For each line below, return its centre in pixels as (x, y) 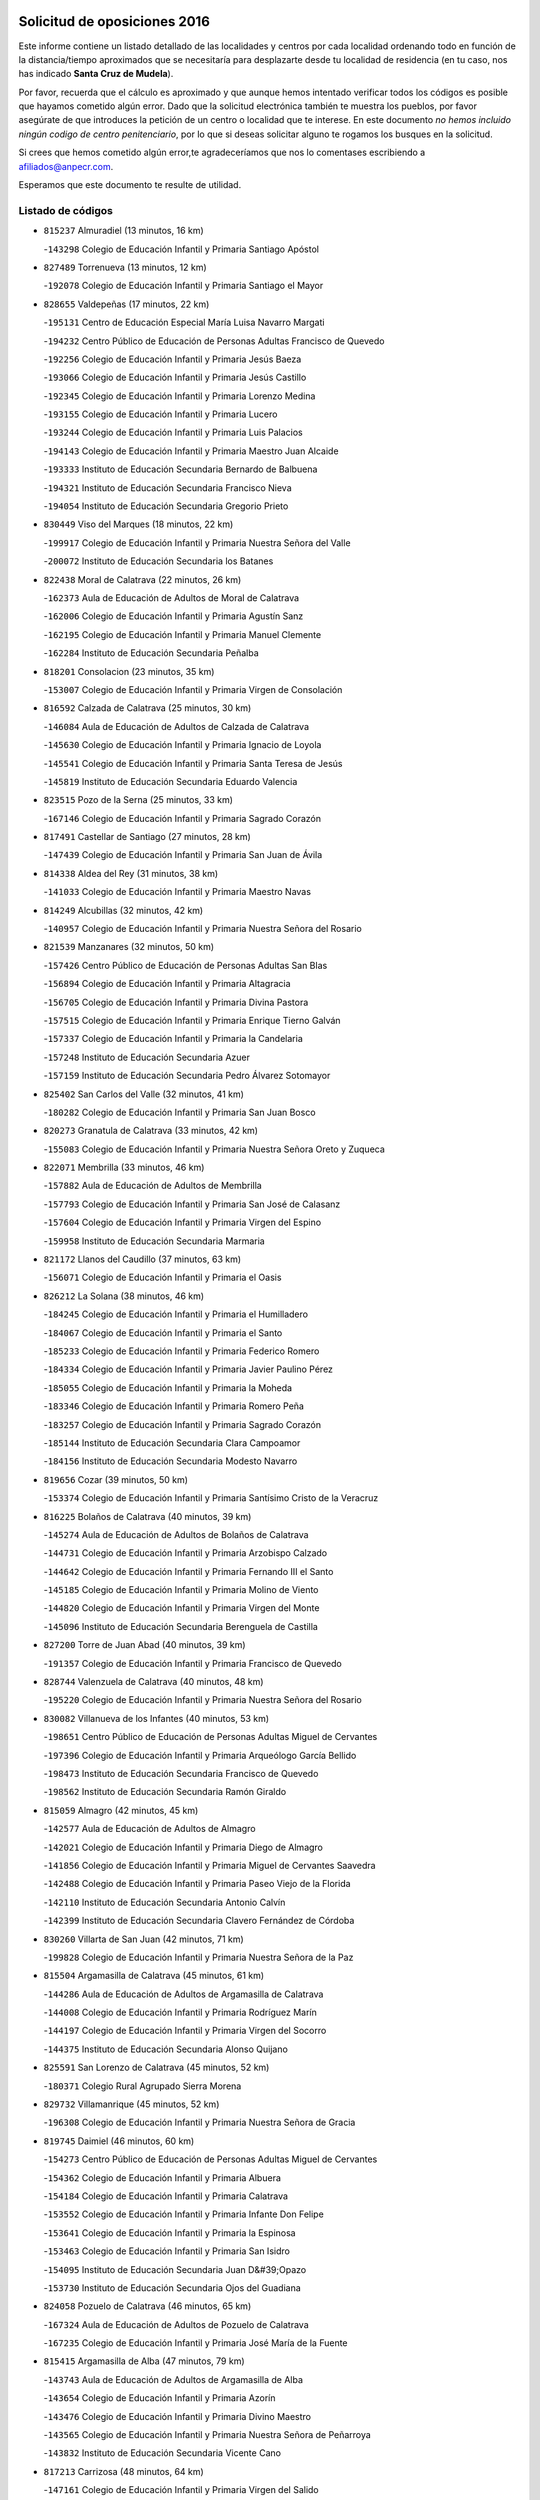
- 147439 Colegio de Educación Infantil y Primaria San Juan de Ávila (183, 855)
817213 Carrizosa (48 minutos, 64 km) (123, 2471)
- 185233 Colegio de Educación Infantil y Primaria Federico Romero (181, 1351)
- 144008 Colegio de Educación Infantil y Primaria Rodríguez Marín (180, 2012)
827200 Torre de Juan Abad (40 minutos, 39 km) (144, 1645)
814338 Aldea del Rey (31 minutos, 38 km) (131, 873)
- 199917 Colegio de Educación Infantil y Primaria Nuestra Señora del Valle (197, 542)
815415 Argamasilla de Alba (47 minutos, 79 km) (144, 2361)
